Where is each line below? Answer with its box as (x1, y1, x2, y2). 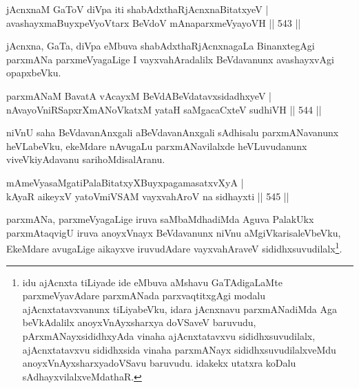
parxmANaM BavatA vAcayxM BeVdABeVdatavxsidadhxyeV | (6, 88, 271, 103)
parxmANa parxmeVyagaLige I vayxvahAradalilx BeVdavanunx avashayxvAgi (6, 52, 334, 66)
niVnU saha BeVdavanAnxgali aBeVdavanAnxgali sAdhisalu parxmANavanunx (6, 125, 339, 140)
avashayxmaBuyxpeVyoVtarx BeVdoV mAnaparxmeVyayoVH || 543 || (6, 15, 301, 30)
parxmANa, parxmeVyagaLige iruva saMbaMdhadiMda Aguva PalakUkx (6, 212, 314, 226)
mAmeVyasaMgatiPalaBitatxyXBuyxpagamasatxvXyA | (6, 175, 244, 189)
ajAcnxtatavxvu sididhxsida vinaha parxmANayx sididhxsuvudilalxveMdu (22, 342, 336, 356)
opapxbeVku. (6, 65, 61, 80)
